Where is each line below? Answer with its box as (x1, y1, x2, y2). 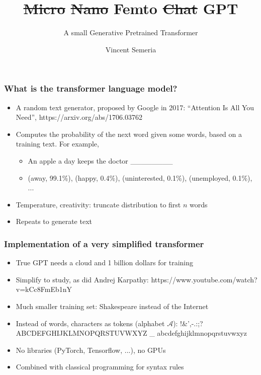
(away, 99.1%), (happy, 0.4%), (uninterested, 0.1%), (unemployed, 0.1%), (28, 172, 252, 183)
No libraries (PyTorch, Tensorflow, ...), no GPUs (16, 344, 166, 355)
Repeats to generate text (16, 216, 92, 227)
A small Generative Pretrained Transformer (63, 27, 198, 38)
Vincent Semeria (105, 44, 156, 54)
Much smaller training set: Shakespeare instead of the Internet (16, 301, 209, 311)
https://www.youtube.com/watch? (151, 274, 257, 284)
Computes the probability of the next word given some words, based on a (16, 128, 242, 139)
